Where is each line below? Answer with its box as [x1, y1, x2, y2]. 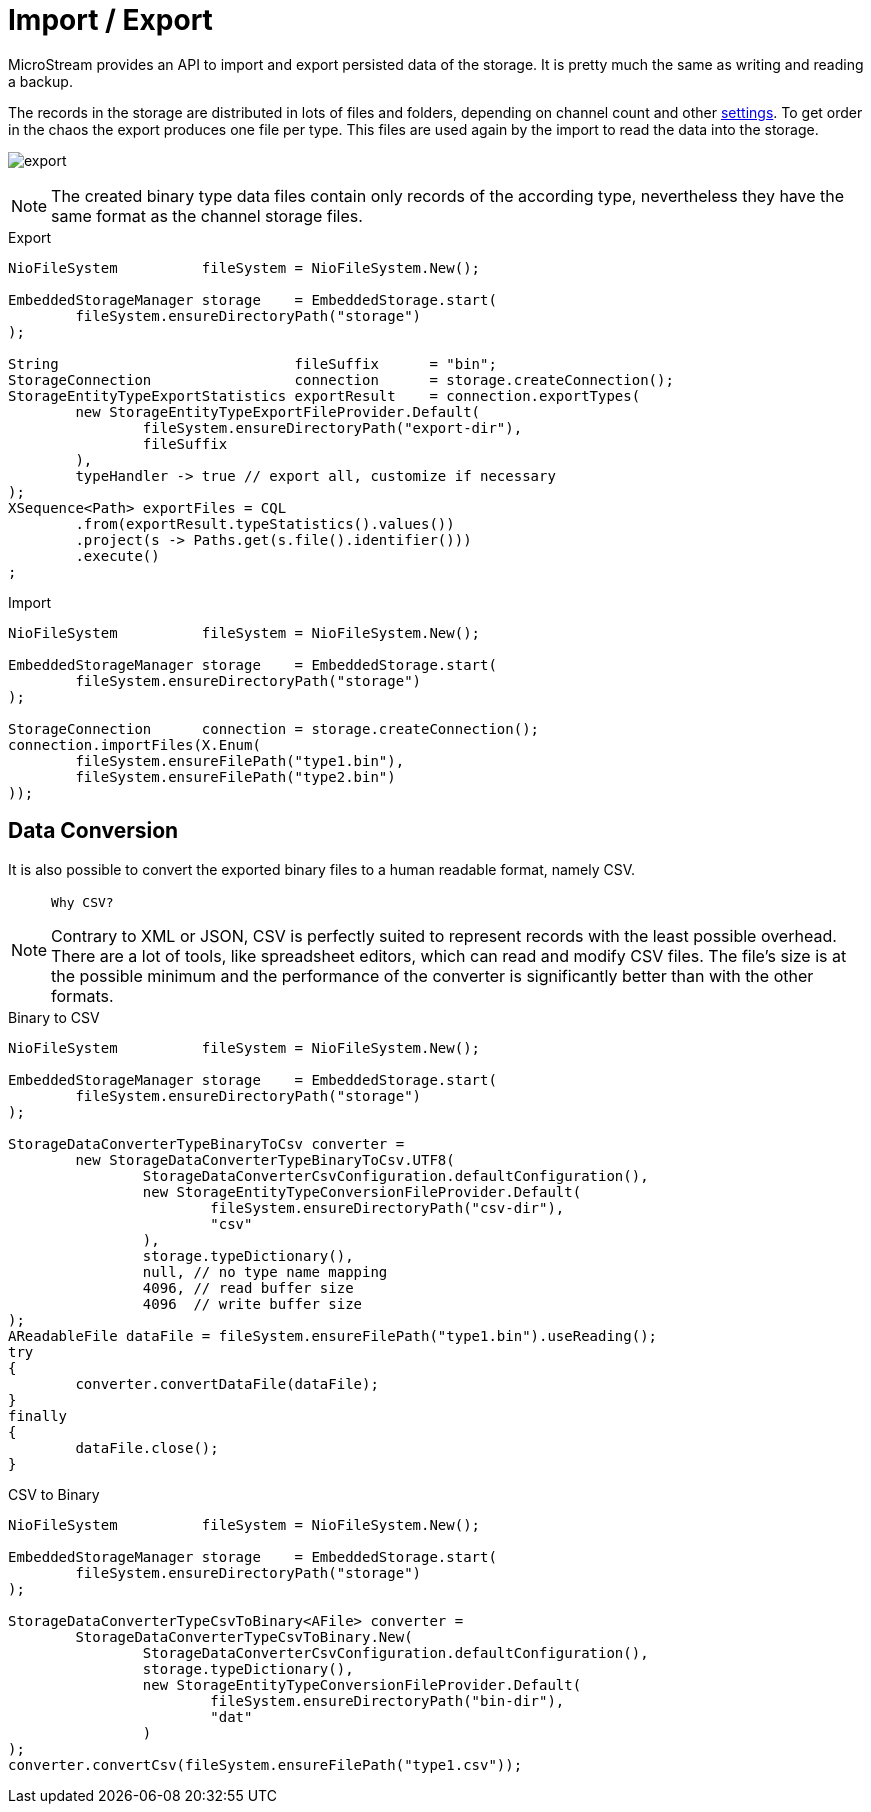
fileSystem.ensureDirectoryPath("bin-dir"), [210, 1692, 565, 1709]
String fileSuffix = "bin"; [8, 355, 497, 372]
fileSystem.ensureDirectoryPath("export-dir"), [142, 419, 523, 436]
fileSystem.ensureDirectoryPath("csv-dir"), [210, 1199, 565, 1216]
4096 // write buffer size [142, 1295, 363, 1312]
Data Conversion [8, 818, 179, 844]
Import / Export [8, 3, 213, 37]
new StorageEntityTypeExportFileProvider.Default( [75, 403, 481, 420]
